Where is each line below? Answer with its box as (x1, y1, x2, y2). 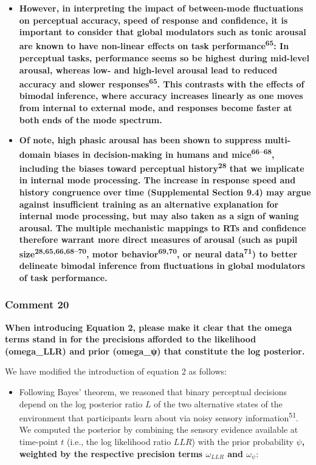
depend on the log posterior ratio (19, 397, 143, 410)
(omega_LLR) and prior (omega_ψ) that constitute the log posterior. (5, 344, 305, 357)
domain (19, 148, 51, 160)
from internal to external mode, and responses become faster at (19, 101, 292, 114)
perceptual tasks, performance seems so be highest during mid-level (19, 52, 309, 64)
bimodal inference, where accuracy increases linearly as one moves (19, 89, 303, 102)
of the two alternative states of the (154, 397, 283, 410)
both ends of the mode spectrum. (19, 113, 162, 126)
